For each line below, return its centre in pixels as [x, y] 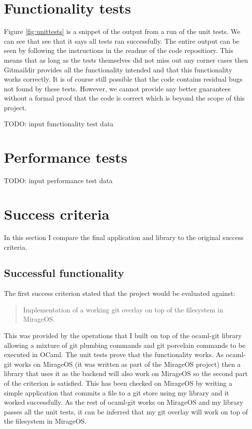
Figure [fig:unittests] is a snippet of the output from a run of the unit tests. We [122, 31]
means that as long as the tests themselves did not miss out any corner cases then [126, 60]
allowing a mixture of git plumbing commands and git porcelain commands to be [125, 345]
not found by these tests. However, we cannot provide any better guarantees [117, 88]
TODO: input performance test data [58, 180]
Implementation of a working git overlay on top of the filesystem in [123, 309]
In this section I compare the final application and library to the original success [124, 237]
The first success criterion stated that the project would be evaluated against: [120, 293]
